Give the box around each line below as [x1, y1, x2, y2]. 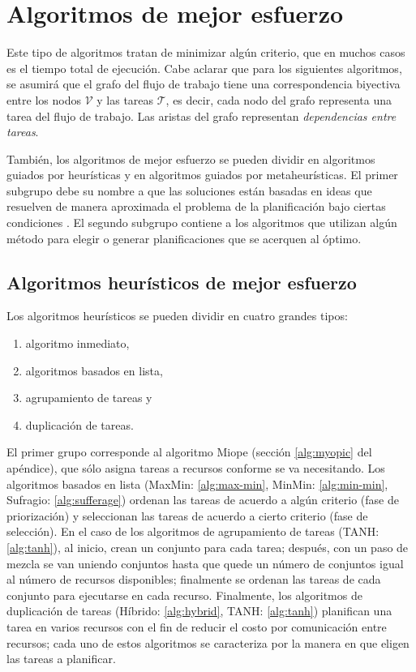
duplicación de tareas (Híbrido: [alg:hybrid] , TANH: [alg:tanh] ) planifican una [6, 602, 392, 619]
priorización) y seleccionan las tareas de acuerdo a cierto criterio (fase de [6, 507, 368, 524]
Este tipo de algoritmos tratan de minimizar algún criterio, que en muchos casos [6, 44, 405, 61]
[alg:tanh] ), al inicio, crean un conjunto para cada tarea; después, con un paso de [6, 538, 409, 555]
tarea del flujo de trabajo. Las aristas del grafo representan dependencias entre [6, 107, 397, 124]
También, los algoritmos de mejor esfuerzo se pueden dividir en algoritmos [6, 150, 375, 167]
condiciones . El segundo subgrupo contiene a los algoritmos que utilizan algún [6, 214, 397, 231]
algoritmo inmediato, [25, 335, 130, 352]
